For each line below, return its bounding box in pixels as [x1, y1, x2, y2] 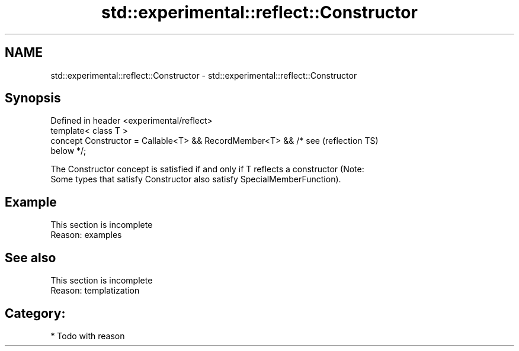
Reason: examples [50, 230, 122, 240]
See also [5, 250, 56, 265]
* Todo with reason [50, 330, 125, 341]
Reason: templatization [50, 285, 140, 296]
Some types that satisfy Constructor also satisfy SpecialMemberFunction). [50, 174, 341, 185]
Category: [5, 305, 66, 321]
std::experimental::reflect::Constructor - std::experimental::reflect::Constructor [50, 70, 357, 80]
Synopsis [5, 91, 61, 106]
